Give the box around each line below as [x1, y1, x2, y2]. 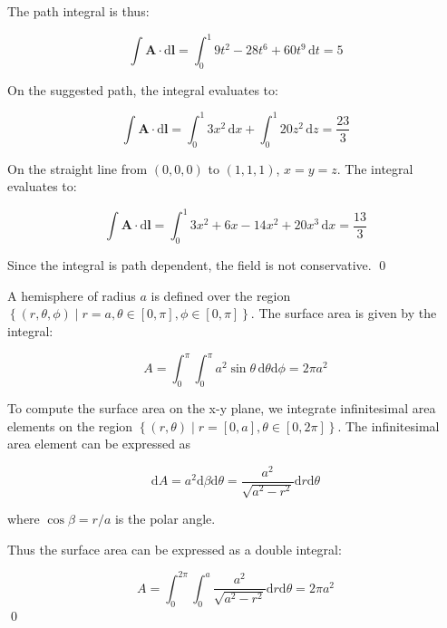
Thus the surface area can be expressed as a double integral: [7, 539, 342, 558]
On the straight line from [7, 159, 148, 178]
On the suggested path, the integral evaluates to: [7, 80, 278, 99]
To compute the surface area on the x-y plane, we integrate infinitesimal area [7, 398, 436, 417]
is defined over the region [151, 285, 291, 304]
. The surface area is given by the [250, 304, 437, 323]
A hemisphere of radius [7, 285, 136, 304]
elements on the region [7, 416, 133, 435]
